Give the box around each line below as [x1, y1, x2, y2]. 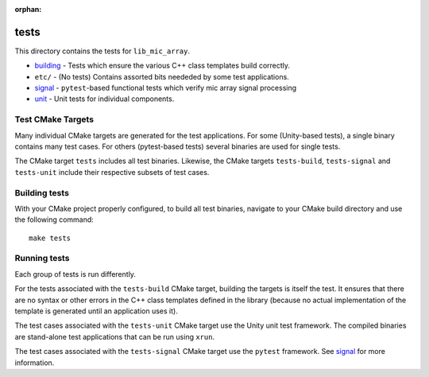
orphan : [14, 5, 42, 14]
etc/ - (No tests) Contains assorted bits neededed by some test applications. [34, 72, 289, 81]
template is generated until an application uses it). [14, 306, 178, 316]
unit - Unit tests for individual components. [34, 94, 175, 103]
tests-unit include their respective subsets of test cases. [14, 167, 210, 177]
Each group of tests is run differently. [14, 269, 137, 278]
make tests [29, 233, 71, 243]
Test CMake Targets [14, 114, 95, 125]
